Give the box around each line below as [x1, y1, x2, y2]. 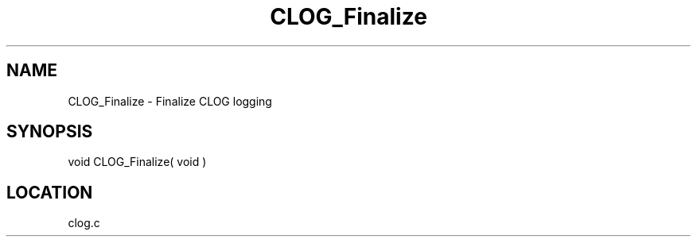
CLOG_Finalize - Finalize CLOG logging [68, 94, 272, 108]
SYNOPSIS [6, 121, 93, 142]
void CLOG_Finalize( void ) [68, 155, 207, 169]
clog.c [68, 216, 100, 230]
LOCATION [6, 182, 93, 202]
